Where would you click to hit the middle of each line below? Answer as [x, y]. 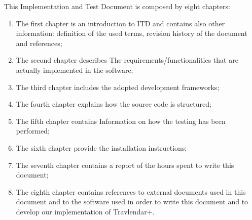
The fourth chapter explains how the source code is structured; [114, 104]
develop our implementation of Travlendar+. [85, 211]
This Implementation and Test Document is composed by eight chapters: [117, 6]
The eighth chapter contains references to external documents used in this [131, 191]
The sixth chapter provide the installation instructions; [101, 147]
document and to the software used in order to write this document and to [132, 202]
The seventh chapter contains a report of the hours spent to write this [125, 165]
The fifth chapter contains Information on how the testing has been [121, 121]
